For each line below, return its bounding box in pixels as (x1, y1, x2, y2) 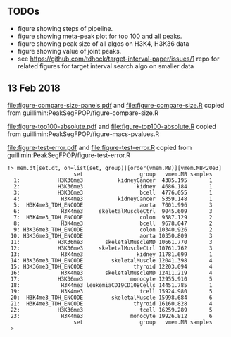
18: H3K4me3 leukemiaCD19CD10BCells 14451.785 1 (10, 281, 213, 288)
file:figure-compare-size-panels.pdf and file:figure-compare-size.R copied (7, 101, 225, 109)
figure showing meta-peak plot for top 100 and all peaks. (17, 32, 182, 40)
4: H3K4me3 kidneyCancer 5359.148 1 (13, 195, 213, 202)
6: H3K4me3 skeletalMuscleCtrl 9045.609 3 (13, 207, 213, 214)
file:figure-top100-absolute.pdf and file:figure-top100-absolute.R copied (7, 122, 216, 130)
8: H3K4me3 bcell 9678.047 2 (13, 220, 213, 227)
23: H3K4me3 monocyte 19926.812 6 (10, 312, 213, 319)
